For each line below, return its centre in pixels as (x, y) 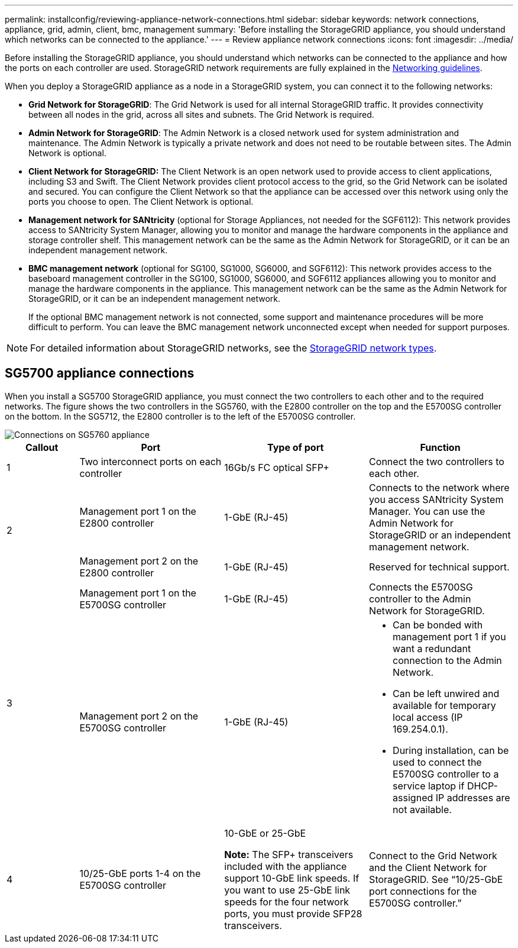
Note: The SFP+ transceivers (289, 854)
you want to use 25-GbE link (287, 890)
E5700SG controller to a (446, 774)
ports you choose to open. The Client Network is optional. (141, 201)
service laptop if (429, 786)
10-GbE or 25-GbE (265, 833)
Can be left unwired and (446, 693)
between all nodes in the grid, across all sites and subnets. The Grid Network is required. (201, 115)
